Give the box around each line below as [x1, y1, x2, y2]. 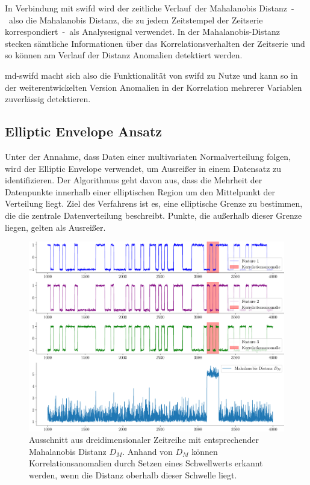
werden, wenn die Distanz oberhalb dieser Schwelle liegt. [29, 468, 237, 481]
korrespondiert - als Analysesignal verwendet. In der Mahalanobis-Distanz [5, 25, 281, 38]
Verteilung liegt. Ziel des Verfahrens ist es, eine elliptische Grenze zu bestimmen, [5, 197, 303, 210]
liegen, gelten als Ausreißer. [5, 221, 106, 233]
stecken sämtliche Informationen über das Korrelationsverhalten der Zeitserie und [5, 37, 305, 49]
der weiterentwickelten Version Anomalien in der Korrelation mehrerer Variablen [5, 81, 302, 93]
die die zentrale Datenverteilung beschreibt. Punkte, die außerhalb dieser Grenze [5, 209, 302, 221]
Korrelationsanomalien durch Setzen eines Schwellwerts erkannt [29, 457, 263, 469]
